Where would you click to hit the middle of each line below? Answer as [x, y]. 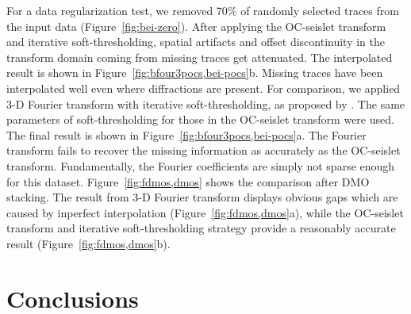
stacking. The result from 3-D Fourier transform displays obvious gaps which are [202, 197]
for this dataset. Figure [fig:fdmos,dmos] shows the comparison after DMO [188, 181]
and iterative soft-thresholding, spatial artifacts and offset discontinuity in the [196, 42]
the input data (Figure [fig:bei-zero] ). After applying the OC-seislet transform [196, 26]
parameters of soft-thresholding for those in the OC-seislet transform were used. [200, 119]
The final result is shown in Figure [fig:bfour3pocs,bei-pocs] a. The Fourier [186, 134]
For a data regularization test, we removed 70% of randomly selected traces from [203, 10]
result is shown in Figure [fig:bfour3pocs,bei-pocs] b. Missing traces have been [195, 73]
